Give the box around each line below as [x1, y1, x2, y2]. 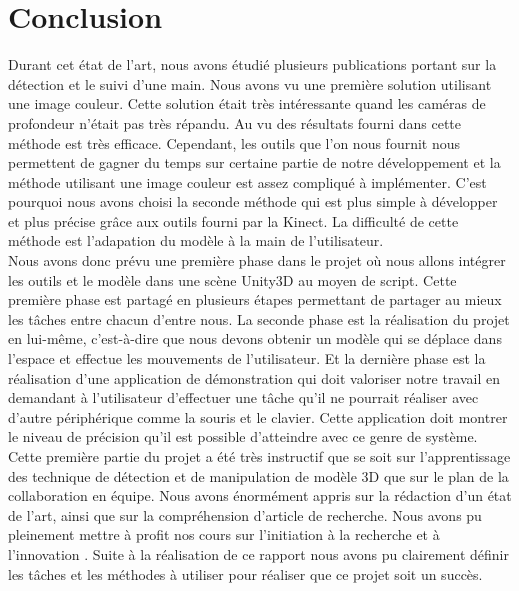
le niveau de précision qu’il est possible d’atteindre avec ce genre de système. [8, 426, 478, 447]
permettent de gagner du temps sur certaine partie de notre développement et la [8, 152, 501, 173]
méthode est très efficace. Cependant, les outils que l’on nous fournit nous [8, 132, 461, 153]
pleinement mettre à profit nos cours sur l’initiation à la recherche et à [8, 524, 440, 545]
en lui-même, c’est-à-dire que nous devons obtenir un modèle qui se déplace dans [8, 328, 502, 349]
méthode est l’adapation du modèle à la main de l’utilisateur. [8, 230, 384, 251]
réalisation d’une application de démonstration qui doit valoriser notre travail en [8, 367, 501, 388]
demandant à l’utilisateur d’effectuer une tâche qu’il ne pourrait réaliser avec [8, 387, 479, 408]
